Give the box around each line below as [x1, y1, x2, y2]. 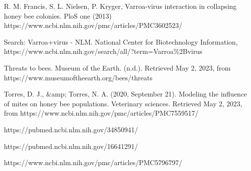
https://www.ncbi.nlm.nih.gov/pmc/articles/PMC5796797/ [4, 157, 182, 168]
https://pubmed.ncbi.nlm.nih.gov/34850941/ [4, 124, 138, 134]
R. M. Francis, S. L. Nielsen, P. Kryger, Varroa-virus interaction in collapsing [4, 1, 237, 11]
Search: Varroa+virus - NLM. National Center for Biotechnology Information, [4, 36, 238, 47]
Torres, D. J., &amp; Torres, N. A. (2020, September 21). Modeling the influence [4, 89, 247, 99]
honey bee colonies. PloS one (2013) [4, 10, 112, 21]
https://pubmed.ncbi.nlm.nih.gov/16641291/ [4, 141, 138, 151]
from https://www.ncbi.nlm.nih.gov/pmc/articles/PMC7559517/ [4, 108, 199, 118]
